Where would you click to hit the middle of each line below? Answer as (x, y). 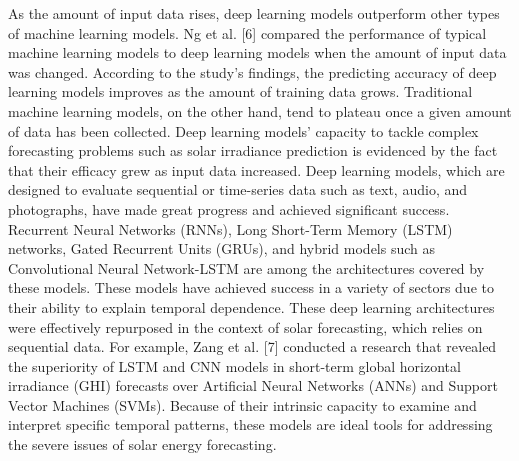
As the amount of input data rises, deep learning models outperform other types (254, 13)
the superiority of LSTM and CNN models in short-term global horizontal (234, 365)
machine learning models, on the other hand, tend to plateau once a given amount (260, 110)
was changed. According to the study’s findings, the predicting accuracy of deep (252, 71)
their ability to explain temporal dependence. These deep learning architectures (251, 306)
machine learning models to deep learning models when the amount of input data (257, 52)
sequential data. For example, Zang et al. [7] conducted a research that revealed (252, 346)
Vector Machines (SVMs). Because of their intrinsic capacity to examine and (242, 404)
